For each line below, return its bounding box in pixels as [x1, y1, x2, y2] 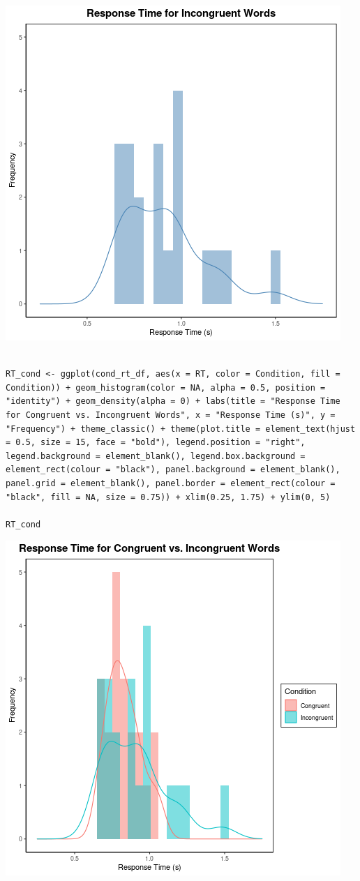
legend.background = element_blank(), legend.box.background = [6, 451, 306, 461]
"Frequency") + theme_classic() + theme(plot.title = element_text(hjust [6, 423, 356, 434]
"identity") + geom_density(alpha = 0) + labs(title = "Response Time [6, 396, 340, 407]
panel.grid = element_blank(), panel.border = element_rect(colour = [6, 478, 336, 488]
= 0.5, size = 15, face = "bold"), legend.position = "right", [6, 437, 306, 448]
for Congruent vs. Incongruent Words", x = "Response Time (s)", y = [6, 409, 336, 420]
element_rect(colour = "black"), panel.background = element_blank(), [6, 465, 340, 475]
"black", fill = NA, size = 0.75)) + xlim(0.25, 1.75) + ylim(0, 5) [6, 492, 331, 502]
